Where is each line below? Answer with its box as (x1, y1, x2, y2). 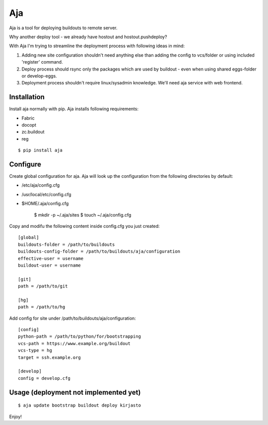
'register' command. (21, 59, 63, 65)
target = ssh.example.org (18, 354, 81, 360)
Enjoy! (9, 414, 22, 420)
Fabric (21, 115, 35, 121)
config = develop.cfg (18, 375, 70, 381)
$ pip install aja (18, 147, 63, 153)
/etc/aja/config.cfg (21, 182, 60, 188)
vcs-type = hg (18, 348, 52, 354)
